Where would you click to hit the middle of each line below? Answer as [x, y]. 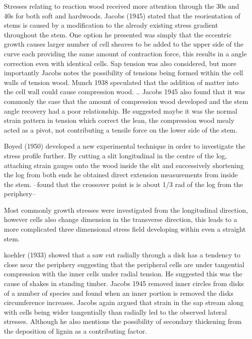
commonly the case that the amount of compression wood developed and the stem [126, 101]
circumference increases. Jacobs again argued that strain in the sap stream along [124, 302]
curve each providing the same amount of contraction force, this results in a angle [126, 53]
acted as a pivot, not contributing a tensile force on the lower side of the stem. [121, 129]
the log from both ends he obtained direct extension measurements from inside [121, 175]
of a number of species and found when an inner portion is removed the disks [119, 293]
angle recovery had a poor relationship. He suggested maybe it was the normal [121, 110]
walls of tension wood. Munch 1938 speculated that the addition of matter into [121, 82]
